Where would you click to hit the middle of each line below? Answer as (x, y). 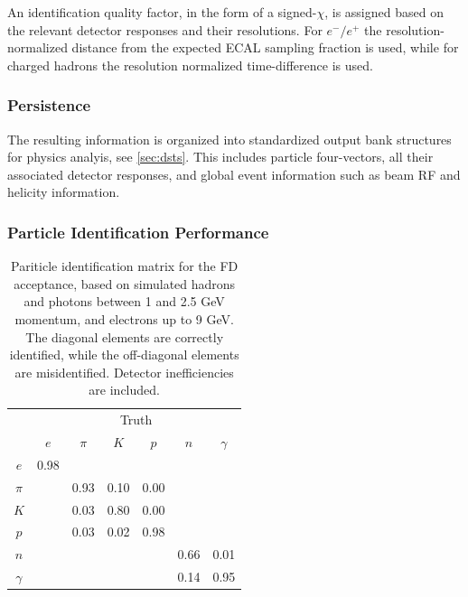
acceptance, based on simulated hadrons (125, 283)
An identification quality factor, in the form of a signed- (162, 12)
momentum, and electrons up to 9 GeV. (124, 318)
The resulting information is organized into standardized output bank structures (229, 139)
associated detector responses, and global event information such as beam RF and (234, 174)
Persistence (49, 105)
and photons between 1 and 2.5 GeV (124, 301)
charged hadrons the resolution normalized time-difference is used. (190, 65)
